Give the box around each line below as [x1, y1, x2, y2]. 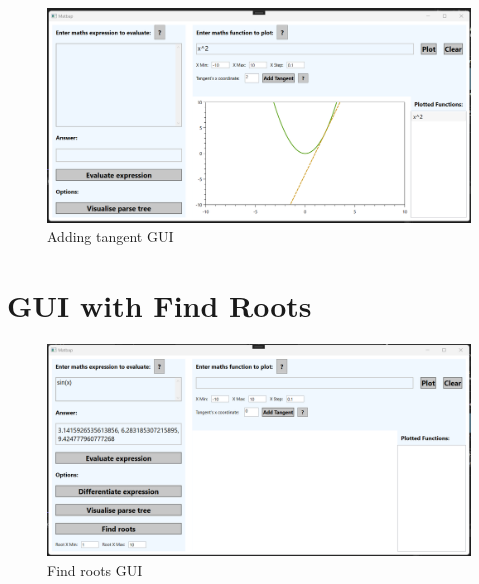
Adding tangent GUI [47, 226, 174, 247]
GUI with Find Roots [7, 285, 312, 326]
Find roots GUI [47, 559, 143, 580]
